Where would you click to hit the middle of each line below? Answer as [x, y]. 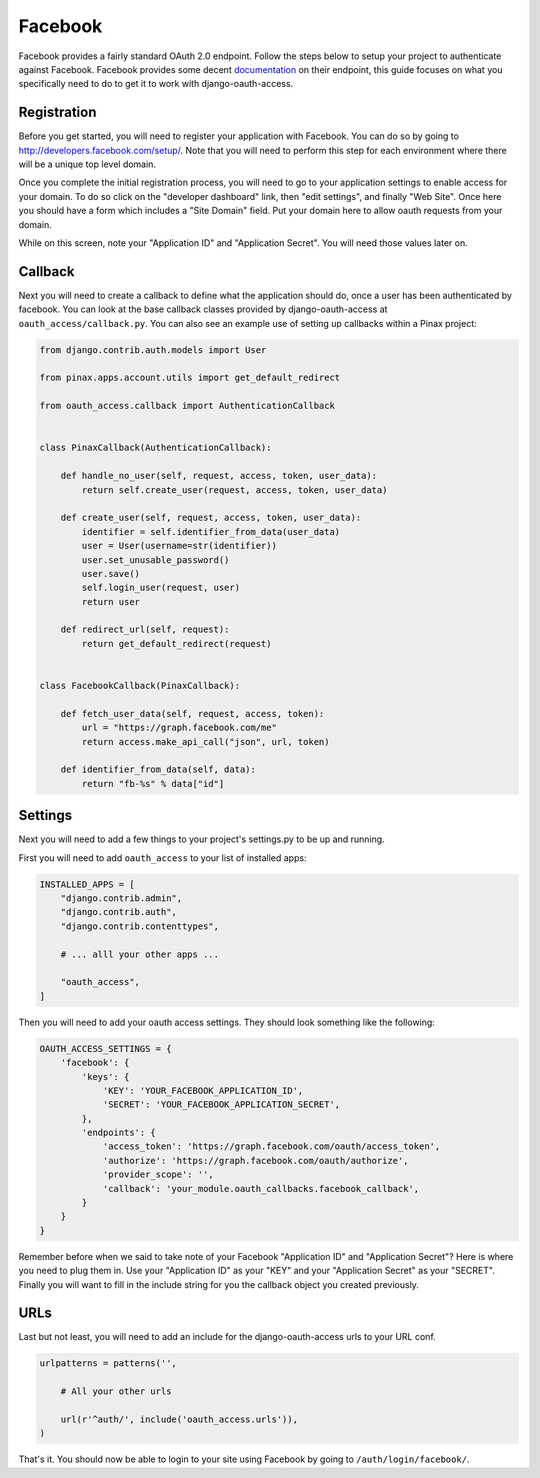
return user [110, 601]
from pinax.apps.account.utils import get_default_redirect [190, 378]
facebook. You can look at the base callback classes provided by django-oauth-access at [203, 309]
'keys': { [105, 1076]
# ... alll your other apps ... [140, 954]
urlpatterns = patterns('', [108, 1363]
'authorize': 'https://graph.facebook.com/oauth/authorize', [255, 1160]
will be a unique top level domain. [87, 164]
